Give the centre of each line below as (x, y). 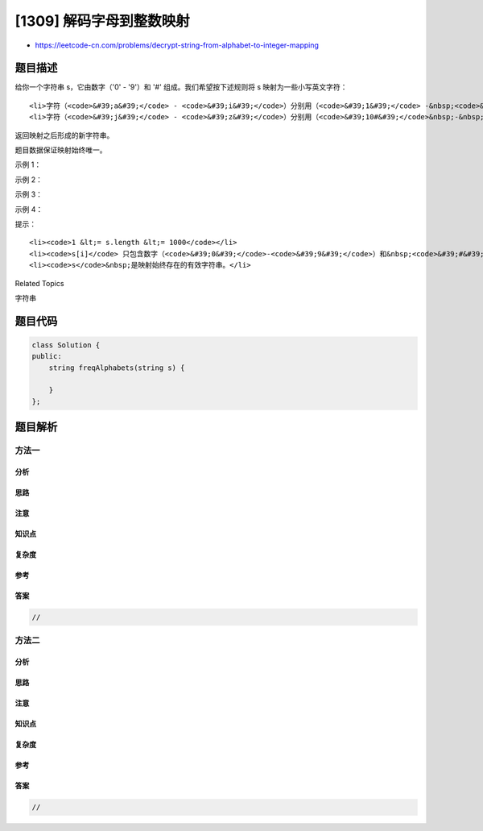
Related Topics (39, 283)
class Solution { (66, 345)
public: (47, 356)
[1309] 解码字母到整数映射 (102, 21)
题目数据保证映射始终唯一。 (61, 150)
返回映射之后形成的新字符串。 (64, 135)
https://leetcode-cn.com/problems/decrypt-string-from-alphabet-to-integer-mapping (177, 45)
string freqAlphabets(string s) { (117, 368)
